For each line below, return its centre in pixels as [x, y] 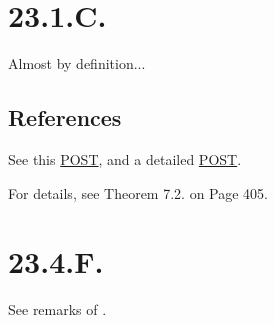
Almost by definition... [77, 63]
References [65, 117]
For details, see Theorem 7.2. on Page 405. [138, 192]
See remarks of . [57, 309]
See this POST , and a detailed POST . [125, 158]
